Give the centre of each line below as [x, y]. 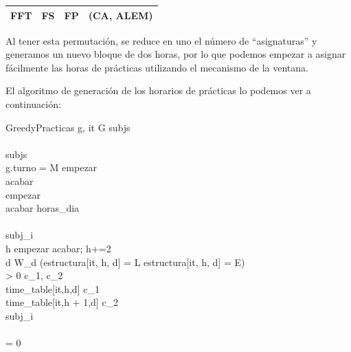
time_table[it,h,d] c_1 [53, 288]
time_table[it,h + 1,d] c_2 [62, 302]
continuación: [33, 103]
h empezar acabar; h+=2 [58, 248]
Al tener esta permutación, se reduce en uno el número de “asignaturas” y [161, 40]
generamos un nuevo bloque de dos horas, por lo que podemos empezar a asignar [176, 54]
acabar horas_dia [43, 208]
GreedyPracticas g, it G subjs [68, 127]
